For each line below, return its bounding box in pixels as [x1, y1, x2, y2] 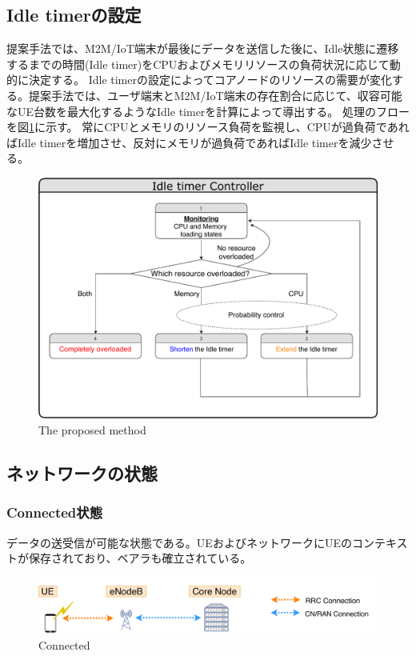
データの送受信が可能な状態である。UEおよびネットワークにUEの [6, 534, 352, 550]
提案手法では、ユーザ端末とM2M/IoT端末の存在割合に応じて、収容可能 [28, 86, 402, 103]
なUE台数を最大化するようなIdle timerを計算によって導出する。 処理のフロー [6, 102, 410, 119]
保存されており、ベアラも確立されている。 [28, 550, 252, 566]
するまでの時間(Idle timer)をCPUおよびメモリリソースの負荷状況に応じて [6, 55, 390, 72]
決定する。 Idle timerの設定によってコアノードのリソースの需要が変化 [28, 71, 392, 88]
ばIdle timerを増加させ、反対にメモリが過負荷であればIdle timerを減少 [6, 134, 372, 150]
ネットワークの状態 [6, 460, 158, 485]
